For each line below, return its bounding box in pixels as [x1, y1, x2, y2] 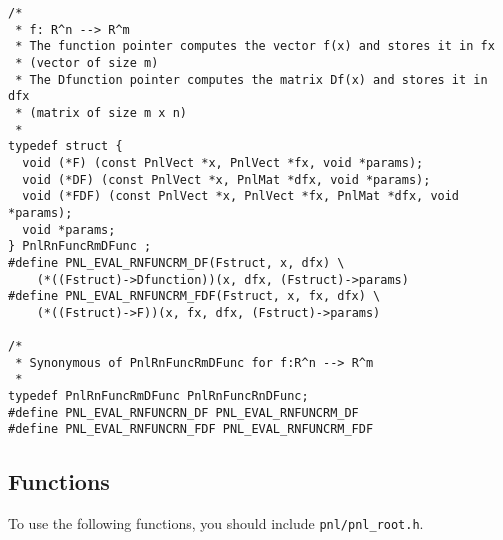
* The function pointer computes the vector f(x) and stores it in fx [15, 39, 495, 54]
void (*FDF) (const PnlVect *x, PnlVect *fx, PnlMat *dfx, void [22, 189, 460, 204]
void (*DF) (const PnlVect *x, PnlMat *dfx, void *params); [22, 172, 431, 187]
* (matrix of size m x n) [15, 105, 187, 120]
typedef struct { [8, 139, 123, 154]
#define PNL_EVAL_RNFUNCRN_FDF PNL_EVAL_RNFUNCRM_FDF [8, 422, 374, 437]
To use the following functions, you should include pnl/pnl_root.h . [8, 513, 424, 534]
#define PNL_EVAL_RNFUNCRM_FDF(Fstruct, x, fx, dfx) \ [8, 289, 381, 304]
